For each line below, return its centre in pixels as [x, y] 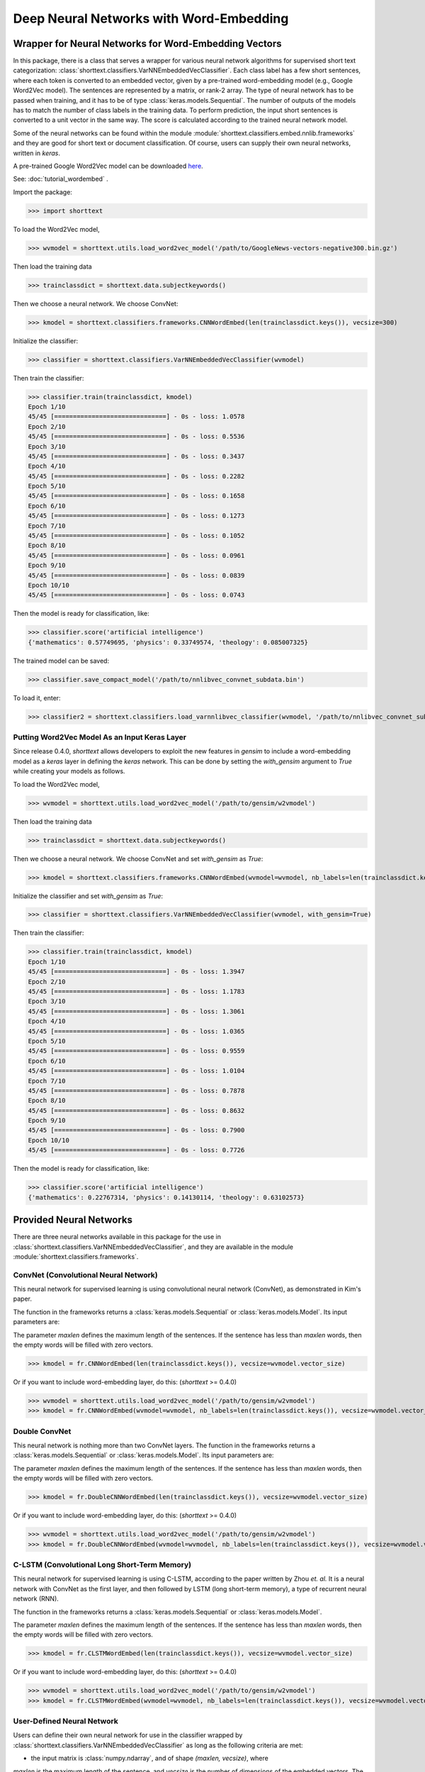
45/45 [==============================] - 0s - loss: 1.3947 [136, 972]
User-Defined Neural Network [66, 1721]
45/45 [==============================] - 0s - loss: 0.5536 [136, 437]
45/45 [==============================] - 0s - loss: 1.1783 [136, 992]
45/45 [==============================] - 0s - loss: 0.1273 [136, 516]
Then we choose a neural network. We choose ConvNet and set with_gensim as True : [138, 858]
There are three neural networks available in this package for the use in [117, 1237]
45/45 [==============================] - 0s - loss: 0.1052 [136, 536]
